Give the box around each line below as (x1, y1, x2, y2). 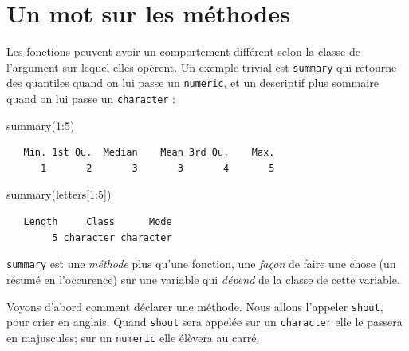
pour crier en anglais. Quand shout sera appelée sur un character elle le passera (6, 314, 403, 330)
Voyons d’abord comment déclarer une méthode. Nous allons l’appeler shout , (6, 298, 383, 314)
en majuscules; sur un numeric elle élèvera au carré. (6, 329, 260, 345)
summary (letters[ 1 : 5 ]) (6, 186, 112, 203)
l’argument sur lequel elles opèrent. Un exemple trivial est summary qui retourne (6, 58, 397, 75)
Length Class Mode (23, 216, 172, 228)
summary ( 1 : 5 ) (6, 116, 75, 133)
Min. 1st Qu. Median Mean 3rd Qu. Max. (23, 147, 275, 159)
